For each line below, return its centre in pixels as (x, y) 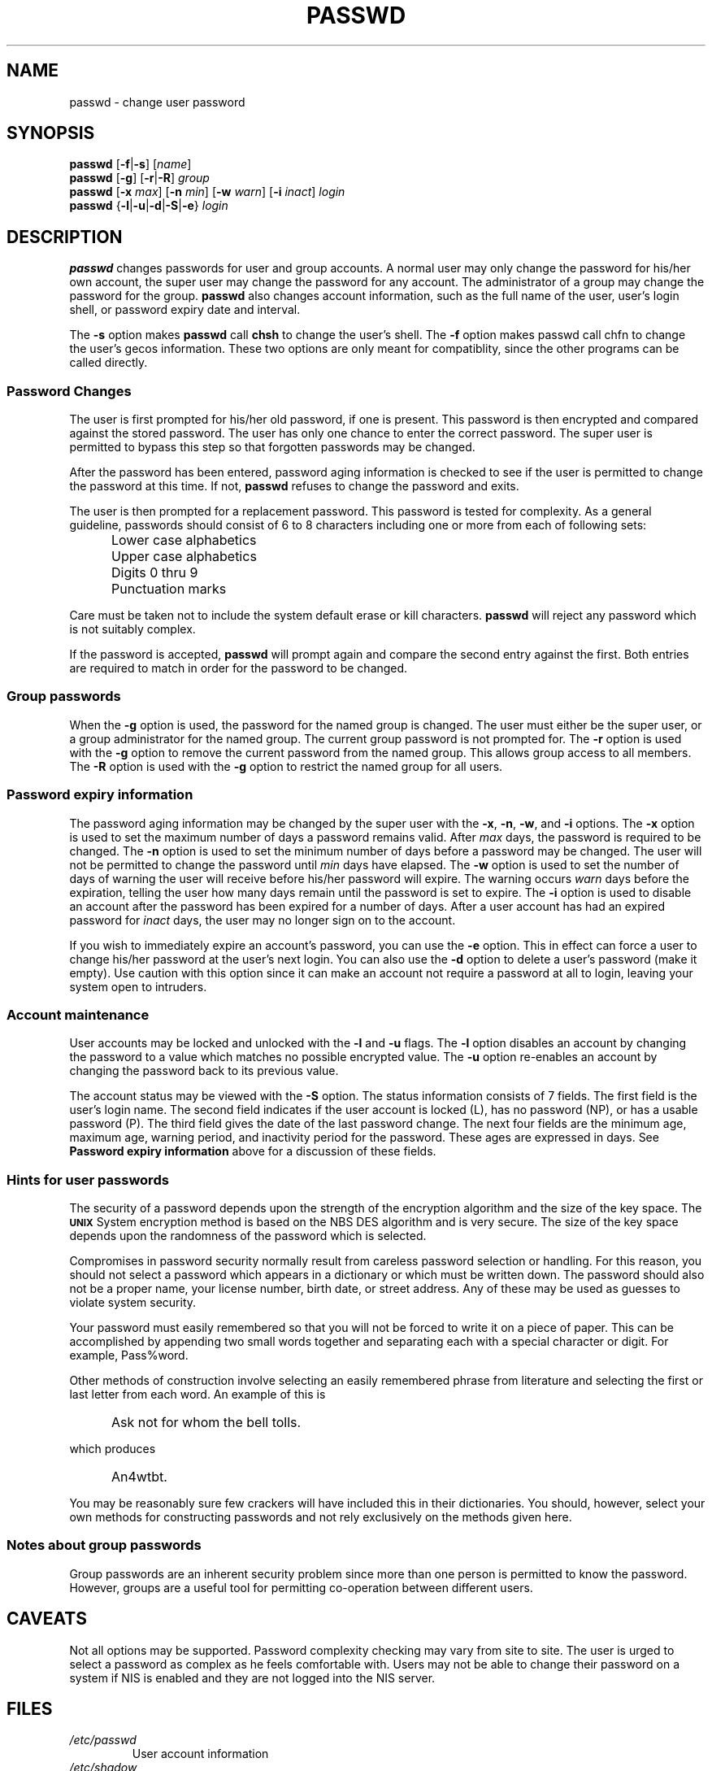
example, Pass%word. (129, 1355)
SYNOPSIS (51, 133)
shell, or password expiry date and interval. (185, 310)
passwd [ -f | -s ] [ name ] (130, 164)
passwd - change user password (157, 102)
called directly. (109, 363)
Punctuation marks (169, 589)
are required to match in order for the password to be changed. (239, 668)
